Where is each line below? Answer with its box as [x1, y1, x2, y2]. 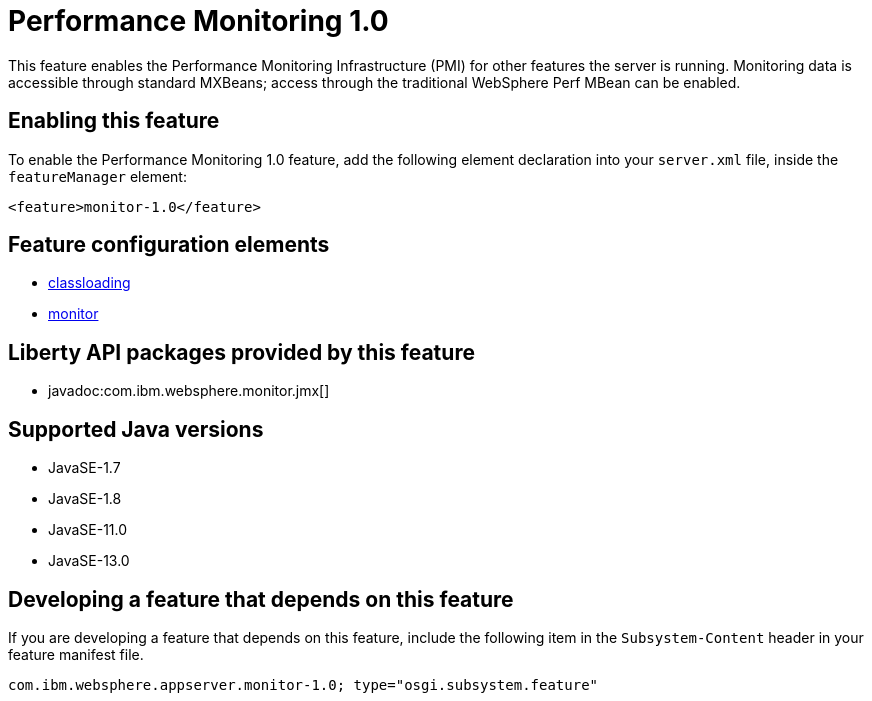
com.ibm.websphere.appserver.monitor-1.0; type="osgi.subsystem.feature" [8, 676, 599, 693]
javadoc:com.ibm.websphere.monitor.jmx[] [48, 382, 330, 400]
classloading [48, 274, 131, 292]
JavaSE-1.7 [48, 459, 121, 477]
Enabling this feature [8, 108, 220, 134]
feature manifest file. [8, 645, 144, 663]
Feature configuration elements [8, 232, 330, 258]
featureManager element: [8, 167, 187, 185]
